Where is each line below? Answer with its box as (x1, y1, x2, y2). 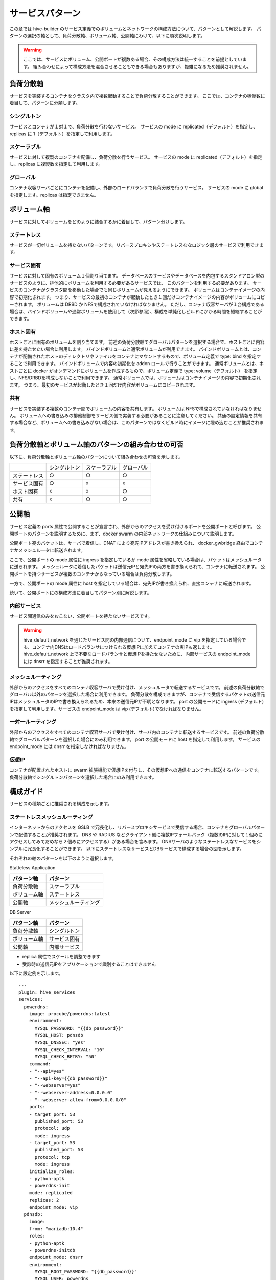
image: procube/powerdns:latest (29, 1011, 110, 1017)
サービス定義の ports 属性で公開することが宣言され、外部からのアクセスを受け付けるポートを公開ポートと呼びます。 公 (9, 523, 261, 529)
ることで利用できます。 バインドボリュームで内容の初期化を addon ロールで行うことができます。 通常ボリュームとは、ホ (9, 360, 264, 367)
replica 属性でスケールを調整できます (22, 954, 101, 960)
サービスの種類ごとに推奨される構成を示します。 (9, 801, 112, 807)
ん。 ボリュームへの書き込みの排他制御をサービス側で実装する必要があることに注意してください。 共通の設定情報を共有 (9, 412, 263, 418)
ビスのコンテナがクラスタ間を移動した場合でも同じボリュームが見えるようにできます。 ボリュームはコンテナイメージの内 (9, 287, 265, 293)
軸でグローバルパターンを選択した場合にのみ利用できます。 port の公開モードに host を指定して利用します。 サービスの (9, 736, 261, 742)
